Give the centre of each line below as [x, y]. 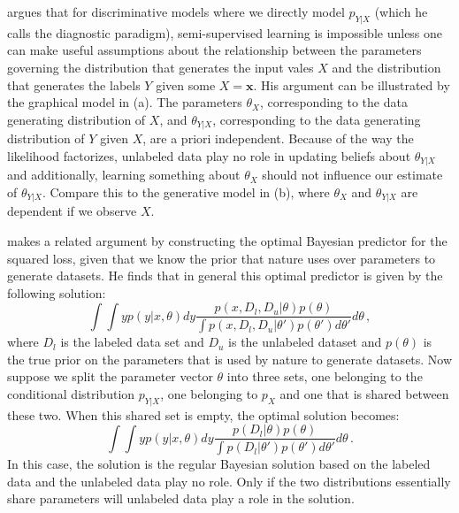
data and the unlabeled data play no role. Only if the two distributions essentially [229, 481]
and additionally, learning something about [124, 175]
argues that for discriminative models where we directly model [176, 11]
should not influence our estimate [352, 175]
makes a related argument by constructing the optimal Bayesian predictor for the [227, 240]
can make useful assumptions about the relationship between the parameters [214, 50]
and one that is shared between [364, 393]
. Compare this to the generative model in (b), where [186, 191]
